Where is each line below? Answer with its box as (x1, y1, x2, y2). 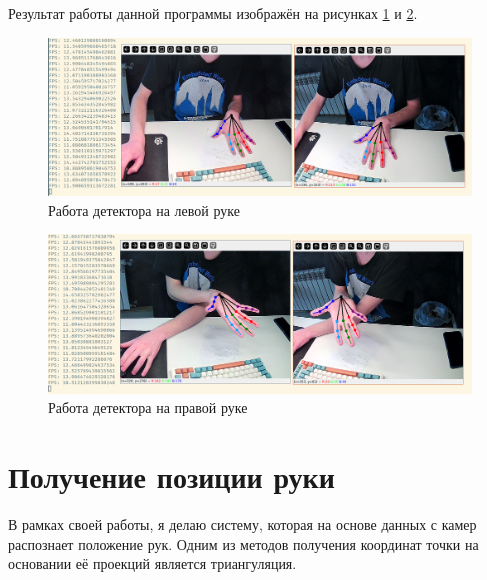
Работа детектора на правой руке (48, 397, 248, 418)
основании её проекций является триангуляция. (8, 553, 297, 574)
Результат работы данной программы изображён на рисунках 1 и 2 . (8, 3, 418, 23)
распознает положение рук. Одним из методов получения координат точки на (8, 533, 479, 554)
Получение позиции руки (8, 456, 335, 497)
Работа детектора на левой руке (48, 199, 240, 220)
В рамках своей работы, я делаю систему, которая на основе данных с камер (8, 514, 477, 535)
